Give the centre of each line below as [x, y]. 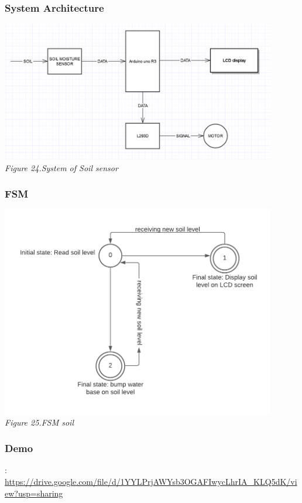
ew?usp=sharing [34, 493]
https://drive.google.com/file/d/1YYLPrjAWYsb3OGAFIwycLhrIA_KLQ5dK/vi [151, 482]
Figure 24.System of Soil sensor [61, 167]
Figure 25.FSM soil [39, 422]
